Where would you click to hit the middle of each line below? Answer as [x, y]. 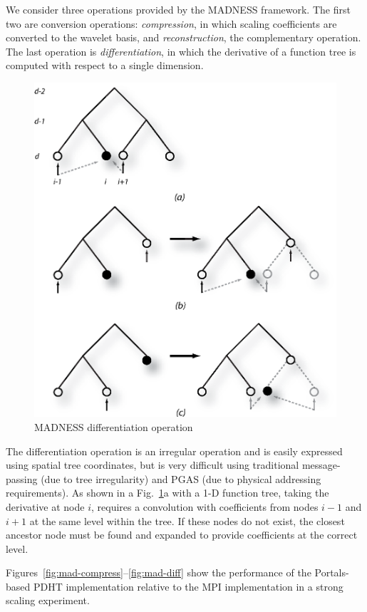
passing [22, 478]
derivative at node [45, 506]
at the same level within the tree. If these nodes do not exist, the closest [187, 520]
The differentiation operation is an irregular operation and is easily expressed [174, 451]
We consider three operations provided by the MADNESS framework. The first [178, 9]
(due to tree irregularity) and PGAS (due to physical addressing [181, 478]
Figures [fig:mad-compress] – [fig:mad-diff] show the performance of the [159, 572]
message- [321, 465]
